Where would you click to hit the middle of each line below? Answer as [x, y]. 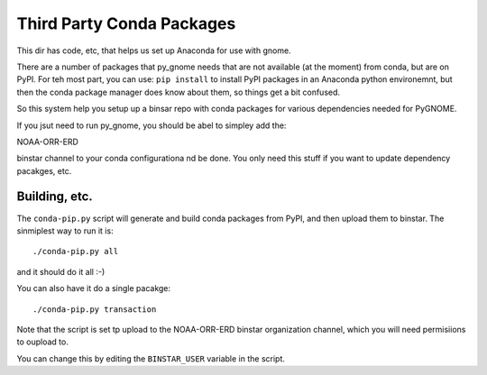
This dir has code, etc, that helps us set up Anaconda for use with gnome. [154, 50]
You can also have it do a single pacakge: [94, 288]
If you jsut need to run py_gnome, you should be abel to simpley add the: [152, 125]
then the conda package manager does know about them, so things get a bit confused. [179, 92]
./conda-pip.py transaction [95, 309]
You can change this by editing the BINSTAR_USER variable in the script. [151, 358]
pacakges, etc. [44, 170]
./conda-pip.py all [76, 252]
